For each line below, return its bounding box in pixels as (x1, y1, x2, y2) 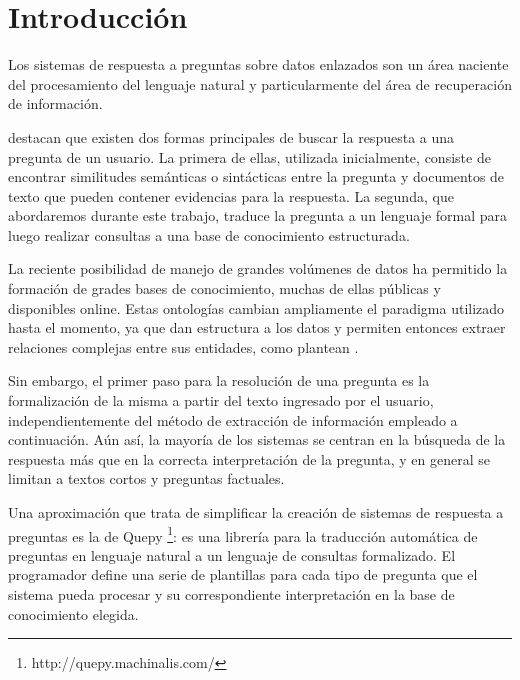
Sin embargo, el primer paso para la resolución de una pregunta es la (8, 370, 430, 391)
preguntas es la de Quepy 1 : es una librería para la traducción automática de (8, 522, 478, 546)
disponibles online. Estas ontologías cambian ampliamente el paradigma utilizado (8, 297, 505, 318)
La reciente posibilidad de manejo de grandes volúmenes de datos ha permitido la (8, 258, 508, 279)
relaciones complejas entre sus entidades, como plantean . (8, 336, 359, 357)
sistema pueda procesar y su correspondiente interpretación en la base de (8, 584, 455, 605)
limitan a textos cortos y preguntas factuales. (8, 468, 285, 489)
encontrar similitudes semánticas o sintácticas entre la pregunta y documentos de (8, 166, 505, 187)
